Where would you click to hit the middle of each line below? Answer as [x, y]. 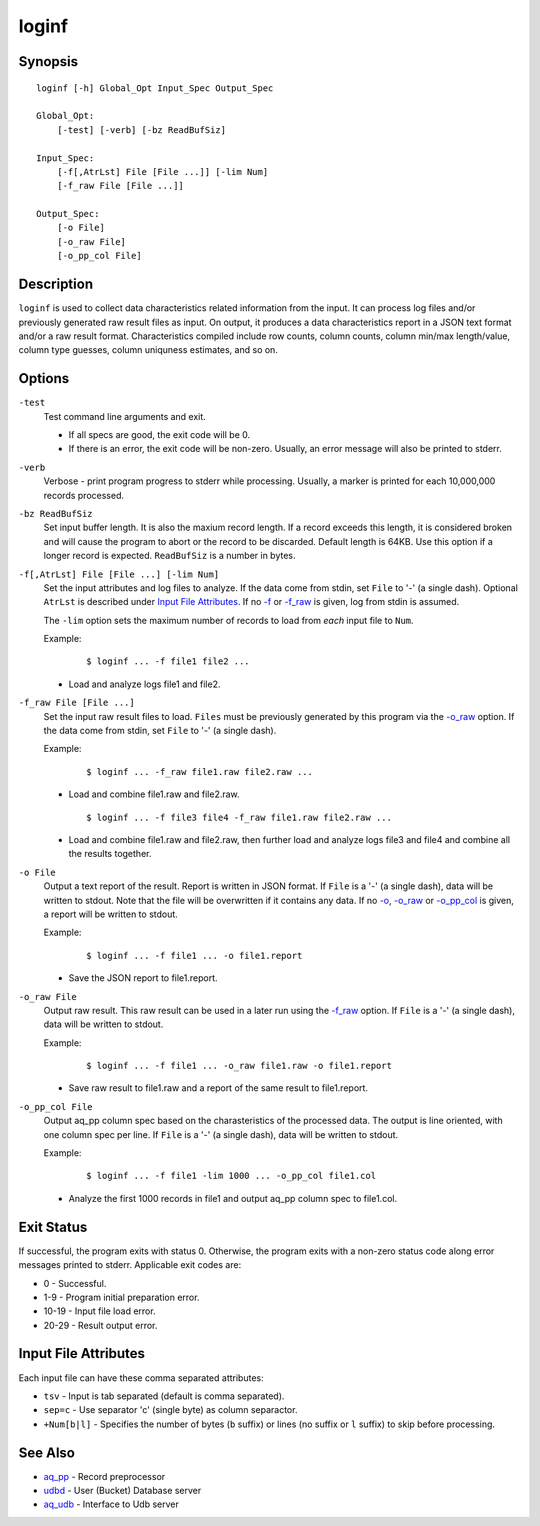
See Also [46, 1452]
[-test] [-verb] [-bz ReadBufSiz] [141, 129]
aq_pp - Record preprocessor [104, 1476]
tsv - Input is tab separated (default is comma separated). [164, 1396]
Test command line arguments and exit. [125, 416]
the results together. [110, 854]
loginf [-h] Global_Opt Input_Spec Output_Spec [155, 88]
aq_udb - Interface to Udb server [111, 1504]
